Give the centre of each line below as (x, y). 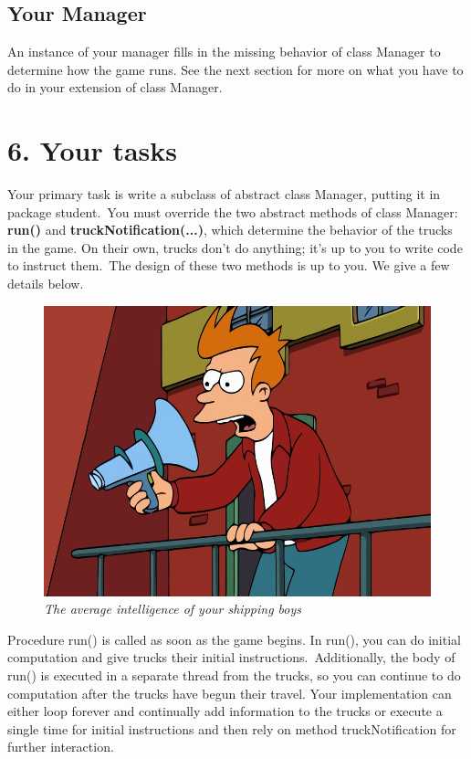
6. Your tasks (92, 150)
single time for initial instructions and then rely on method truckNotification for (232, 728)
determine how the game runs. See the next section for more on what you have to (235, 69)
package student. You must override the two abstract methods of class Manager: (233, 211)
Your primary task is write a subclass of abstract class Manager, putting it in (224, 194)
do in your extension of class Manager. (115, 87)
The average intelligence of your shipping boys (173, 609)
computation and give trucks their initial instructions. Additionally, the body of (231, 657)
